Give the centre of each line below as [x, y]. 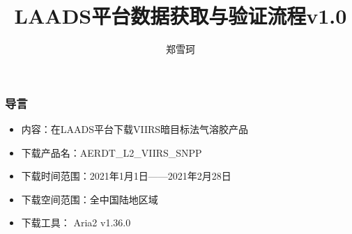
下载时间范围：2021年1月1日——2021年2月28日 [126, 176]
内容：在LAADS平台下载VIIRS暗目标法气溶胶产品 [135, 129]
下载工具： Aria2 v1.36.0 [76, 223]
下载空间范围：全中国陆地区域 [90, 199]
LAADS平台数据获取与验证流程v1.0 [181, 16]
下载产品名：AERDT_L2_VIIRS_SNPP [112, 152]
